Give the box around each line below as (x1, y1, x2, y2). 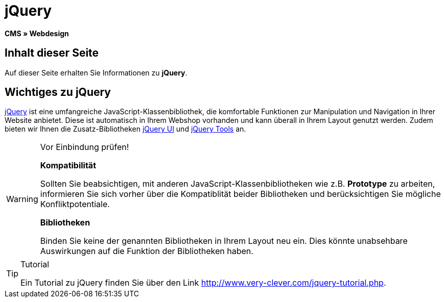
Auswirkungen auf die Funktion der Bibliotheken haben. (40, 246, 253, 257)
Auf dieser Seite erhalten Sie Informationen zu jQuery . (5, 68, 188, 77)
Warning (6, 194, 38, 205)
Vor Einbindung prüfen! (40, 142, 129, 153)
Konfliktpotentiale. (40, 199, 110, 210)
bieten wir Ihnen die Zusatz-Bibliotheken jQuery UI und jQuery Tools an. (5, 124, 246, 134)
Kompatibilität (40, 160, 97, 171)
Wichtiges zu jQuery (5, 86, 111, 99)
